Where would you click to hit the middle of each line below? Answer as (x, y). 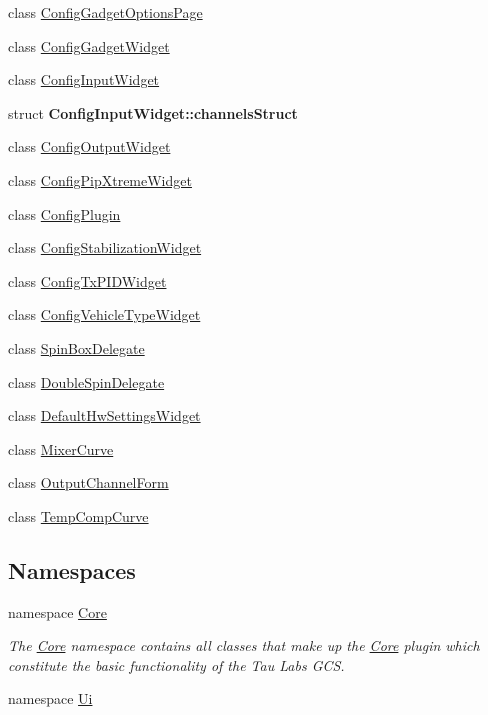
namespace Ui (50, 698)
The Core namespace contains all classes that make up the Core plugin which (244, 645)
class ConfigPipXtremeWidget (100, 179)
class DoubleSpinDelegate (86, 381)
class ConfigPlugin (64, 213)
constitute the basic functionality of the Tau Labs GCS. (176, 664)
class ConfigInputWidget (84, 79)
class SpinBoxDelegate (76, 347)
